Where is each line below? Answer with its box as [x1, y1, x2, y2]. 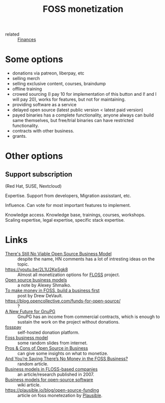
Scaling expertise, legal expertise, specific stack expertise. [5, 217, 125, 223]
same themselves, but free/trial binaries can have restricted [12, 118, 134, 123]
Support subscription [5, 170, 73, 178]
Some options [5, 54, 63, 65]
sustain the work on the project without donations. [17, 319, 120, 325]
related [5, 31, 20, 38]
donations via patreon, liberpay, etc [12, 70, 85, 76]
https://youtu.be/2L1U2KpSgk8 [5, 267, 68, 273]
